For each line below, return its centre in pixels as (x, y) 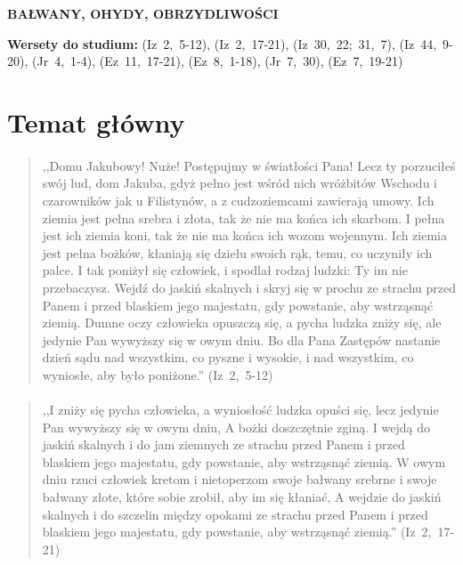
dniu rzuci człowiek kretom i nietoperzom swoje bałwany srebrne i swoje (240, 479)
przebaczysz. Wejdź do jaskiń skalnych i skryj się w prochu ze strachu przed (249, 287)
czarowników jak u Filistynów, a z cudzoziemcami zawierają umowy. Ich (238, 200)
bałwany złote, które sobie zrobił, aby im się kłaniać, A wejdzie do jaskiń (242, 497)
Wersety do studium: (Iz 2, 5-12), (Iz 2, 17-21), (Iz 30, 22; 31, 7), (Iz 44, (222, 43)
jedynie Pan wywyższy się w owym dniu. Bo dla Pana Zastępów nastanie (241, 339)
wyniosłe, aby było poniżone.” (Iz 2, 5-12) (158, 374)
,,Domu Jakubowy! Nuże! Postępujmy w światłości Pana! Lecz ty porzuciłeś (249, 165)
